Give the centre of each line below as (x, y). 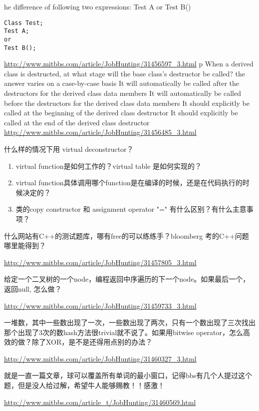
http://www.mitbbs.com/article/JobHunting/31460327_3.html (100, 358)
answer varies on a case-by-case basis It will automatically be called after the (122, 83)
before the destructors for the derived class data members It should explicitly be (127, 103)
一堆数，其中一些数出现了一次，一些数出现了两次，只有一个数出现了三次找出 (130, 322)
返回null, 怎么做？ (33, 288)
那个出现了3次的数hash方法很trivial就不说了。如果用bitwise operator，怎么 (124, 332)
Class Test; (24, 23)
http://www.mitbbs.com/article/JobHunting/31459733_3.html (100, 305)
